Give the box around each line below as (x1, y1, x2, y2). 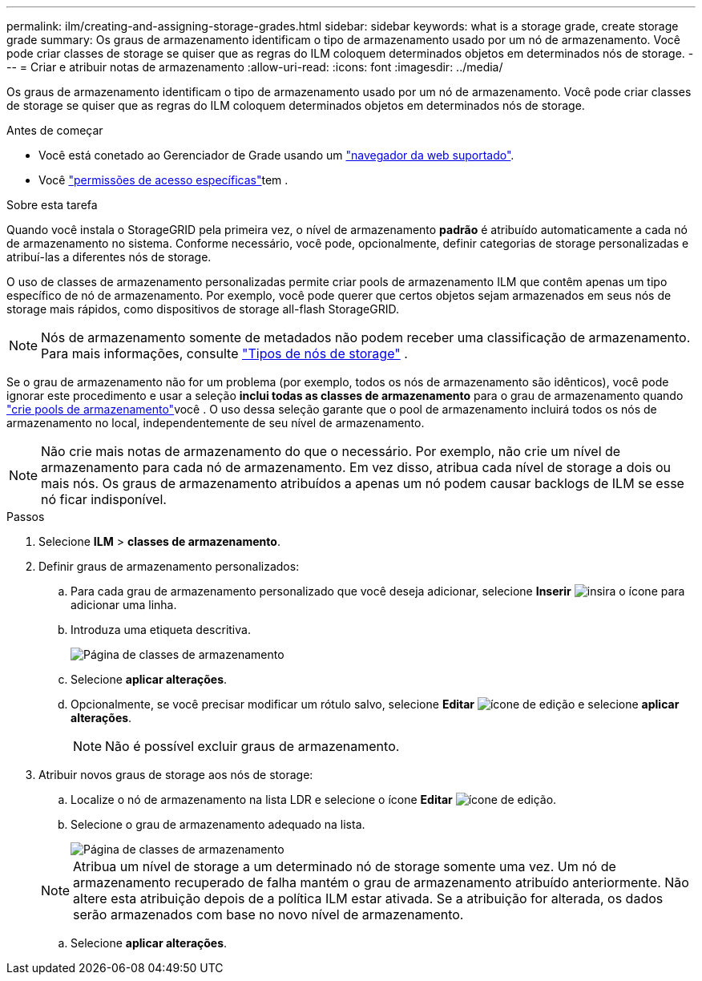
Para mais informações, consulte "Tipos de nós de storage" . (41, 345, 408, 361)
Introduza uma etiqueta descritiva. (71, 623, 251, 636)
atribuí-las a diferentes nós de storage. (6, 250, 212, 264)
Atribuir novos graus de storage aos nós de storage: (38, 768, 313, 781)
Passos (6, 510, 45, 523)
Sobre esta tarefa (6, 198, 98, 212)
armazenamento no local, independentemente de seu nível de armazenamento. (6, 416, 425, 430)
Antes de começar (6, 123, 103, 137)
